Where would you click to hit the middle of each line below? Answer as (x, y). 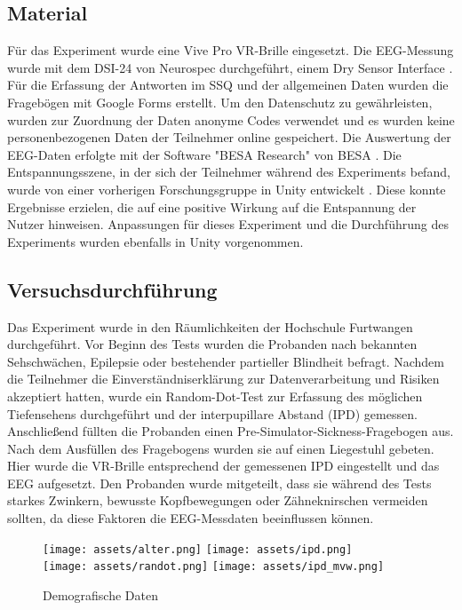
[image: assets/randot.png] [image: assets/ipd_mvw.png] (214, 567)
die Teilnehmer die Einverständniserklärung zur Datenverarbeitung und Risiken (223, 379)
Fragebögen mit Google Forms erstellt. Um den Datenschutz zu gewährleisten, (220, 102)
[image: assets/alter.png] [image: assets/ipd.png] (198, 549)
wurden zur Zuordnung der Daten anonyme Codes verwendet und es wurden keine (231, 119)
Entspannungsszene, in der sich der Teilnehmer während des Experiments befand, (229, 172)
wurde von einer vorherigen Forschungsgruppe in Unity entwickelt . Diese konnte (227, 189)
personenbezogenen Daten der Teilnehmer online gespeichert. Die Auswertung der (229, 137)
